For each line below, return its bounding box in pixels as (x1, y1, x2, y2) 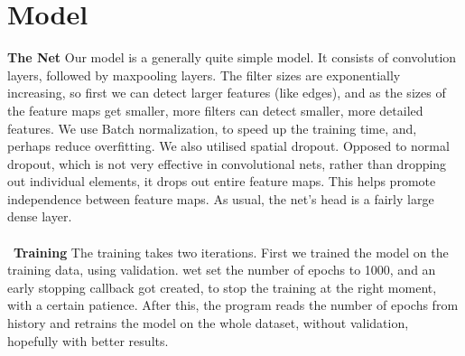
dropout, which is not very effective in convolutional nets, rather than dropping (7, 154, 447, 173)
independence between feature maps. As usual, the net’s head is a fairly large (7, 189, 434, 208)
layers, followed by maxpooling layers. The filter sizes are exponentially (7, 65, 401, 84)
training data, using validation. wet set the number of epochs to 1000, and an (7, 260, 436, 279)
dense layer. (7, 207, 72, 226)
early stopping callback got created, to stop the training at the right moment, (7, 277, 437, 296)
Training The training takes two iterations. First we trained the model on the (14, 242, 449, 261)
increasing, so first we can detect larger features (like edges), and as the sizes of (7, 83, 446, 102)
